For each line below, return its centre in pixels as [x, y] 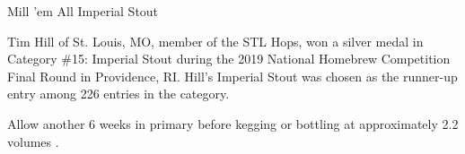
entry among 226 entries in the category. [118, 94]
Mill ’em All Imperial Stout [83, 11]
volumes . [33, 141]
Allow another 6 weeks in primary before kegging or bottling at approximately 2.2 [233, 123]
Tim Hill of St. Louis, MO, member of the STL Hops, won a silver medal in [215, 41]
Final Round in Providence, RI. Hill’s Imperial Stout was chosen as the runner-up [232, 76]
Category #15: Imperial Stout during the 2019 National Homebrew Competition [229, 59]
